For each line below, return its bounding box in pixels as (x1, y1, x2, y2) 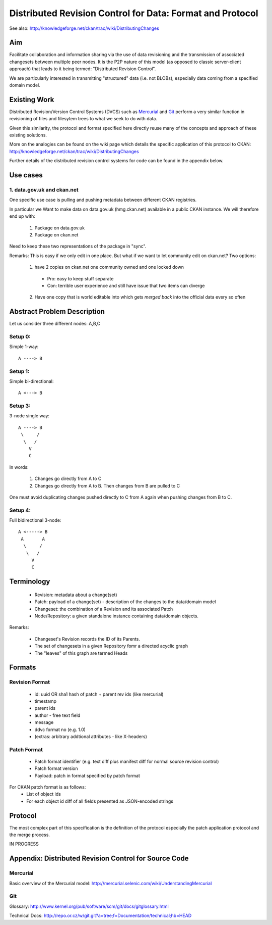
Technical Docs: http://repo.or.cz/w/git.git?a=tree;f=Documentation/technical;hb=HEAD (9, 912, 192, 919)
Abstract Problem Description (9, 307, 105, 316)
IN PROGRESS (9, 841, 39, 847)
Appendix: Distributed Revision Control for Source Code (9, 854, 189, 863)
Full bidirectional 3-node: (9, 517, 61, 523)
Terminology (9, 577, 50, 586)
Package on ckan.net (34, 231, 79, 237)
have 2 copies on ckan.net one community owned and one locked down (34, 264, 184, 270)
